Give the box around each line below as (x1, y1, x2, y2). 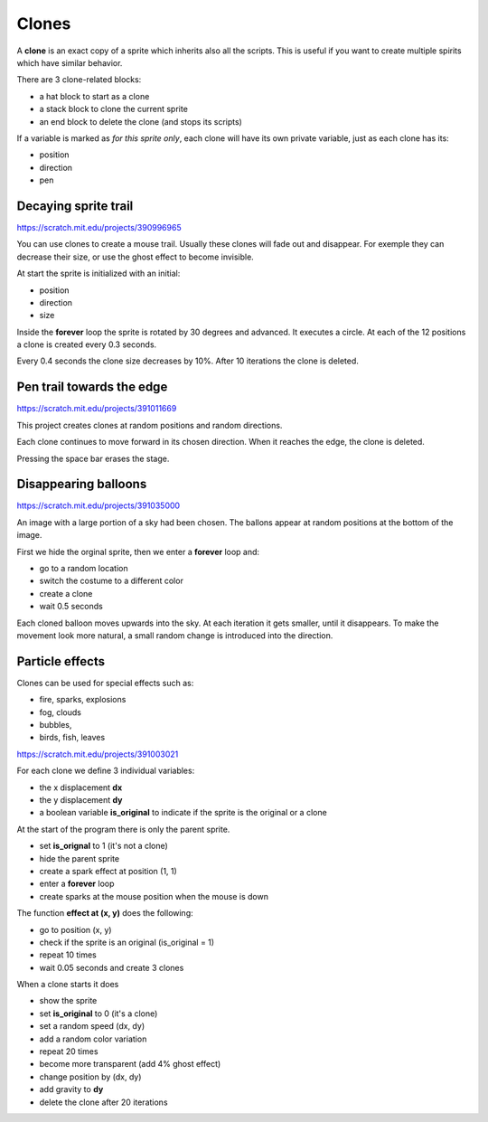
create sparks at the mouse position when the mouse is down (39, 891, 268, 901)
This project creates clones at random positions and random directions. (16, 420, 283, 430)
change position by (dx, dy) (39, 1071, 142, 1082)
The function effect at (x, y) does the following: (16, 908, 193, 919)
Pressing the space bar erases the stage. (16, 453, 170, 464)
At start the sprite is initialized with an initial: (16, 268, 181, 279)
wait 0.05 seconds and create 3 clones (39, 962, 184, 973)
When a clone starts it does (16, 979, 119, 990)
